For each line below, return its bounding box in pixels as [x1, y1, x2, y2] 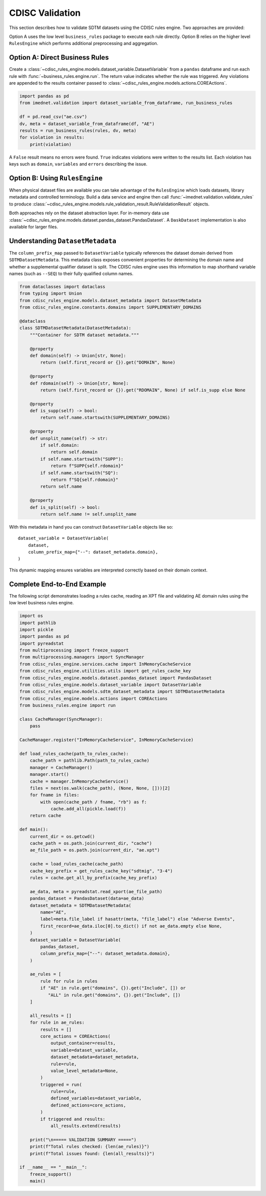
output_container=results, [50, 1040, 116, 1046]
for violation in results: [19, 134, 85, 140]
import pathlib [19, 620, 56, 626]
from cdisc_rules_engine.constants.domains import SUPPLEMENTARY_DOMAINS [19, 304, 201, 310]
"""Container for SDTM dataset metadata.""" [30, 332, 139, 337]
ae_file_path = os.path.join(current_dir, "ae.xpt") [30, 847, 160, 853]
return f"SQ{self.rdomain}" [50, 477, 118, 482]
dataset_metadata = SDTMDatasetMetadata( [30, 902, 132, 908]
